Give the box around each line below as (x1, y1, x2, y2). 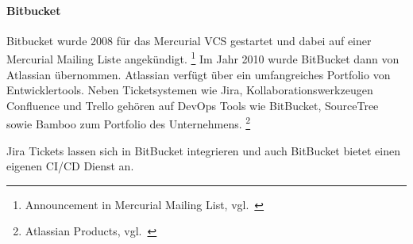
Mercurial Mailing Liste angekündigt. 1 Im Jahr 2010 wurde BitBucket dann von (6, 48, 399, 67)
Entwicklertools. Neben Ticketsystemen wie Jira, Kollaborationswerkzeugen (6, 82, 373, 98)
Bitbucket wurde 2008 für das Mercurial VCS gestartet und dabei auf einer (6, 32, 372, 48)
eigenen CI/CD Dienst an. (6, 158, 134, 174)
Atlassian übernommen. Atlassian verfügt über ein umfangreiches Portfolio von (6, 66, 391, 82)
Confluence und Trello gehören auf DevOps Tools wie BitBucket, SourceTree (6, 97, 379, 113)
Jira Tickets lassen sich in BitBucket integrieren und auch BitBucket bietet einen (6, 142, 401, 158)
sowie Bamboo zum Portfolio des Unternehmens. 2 (6, 113, 251, 132)
